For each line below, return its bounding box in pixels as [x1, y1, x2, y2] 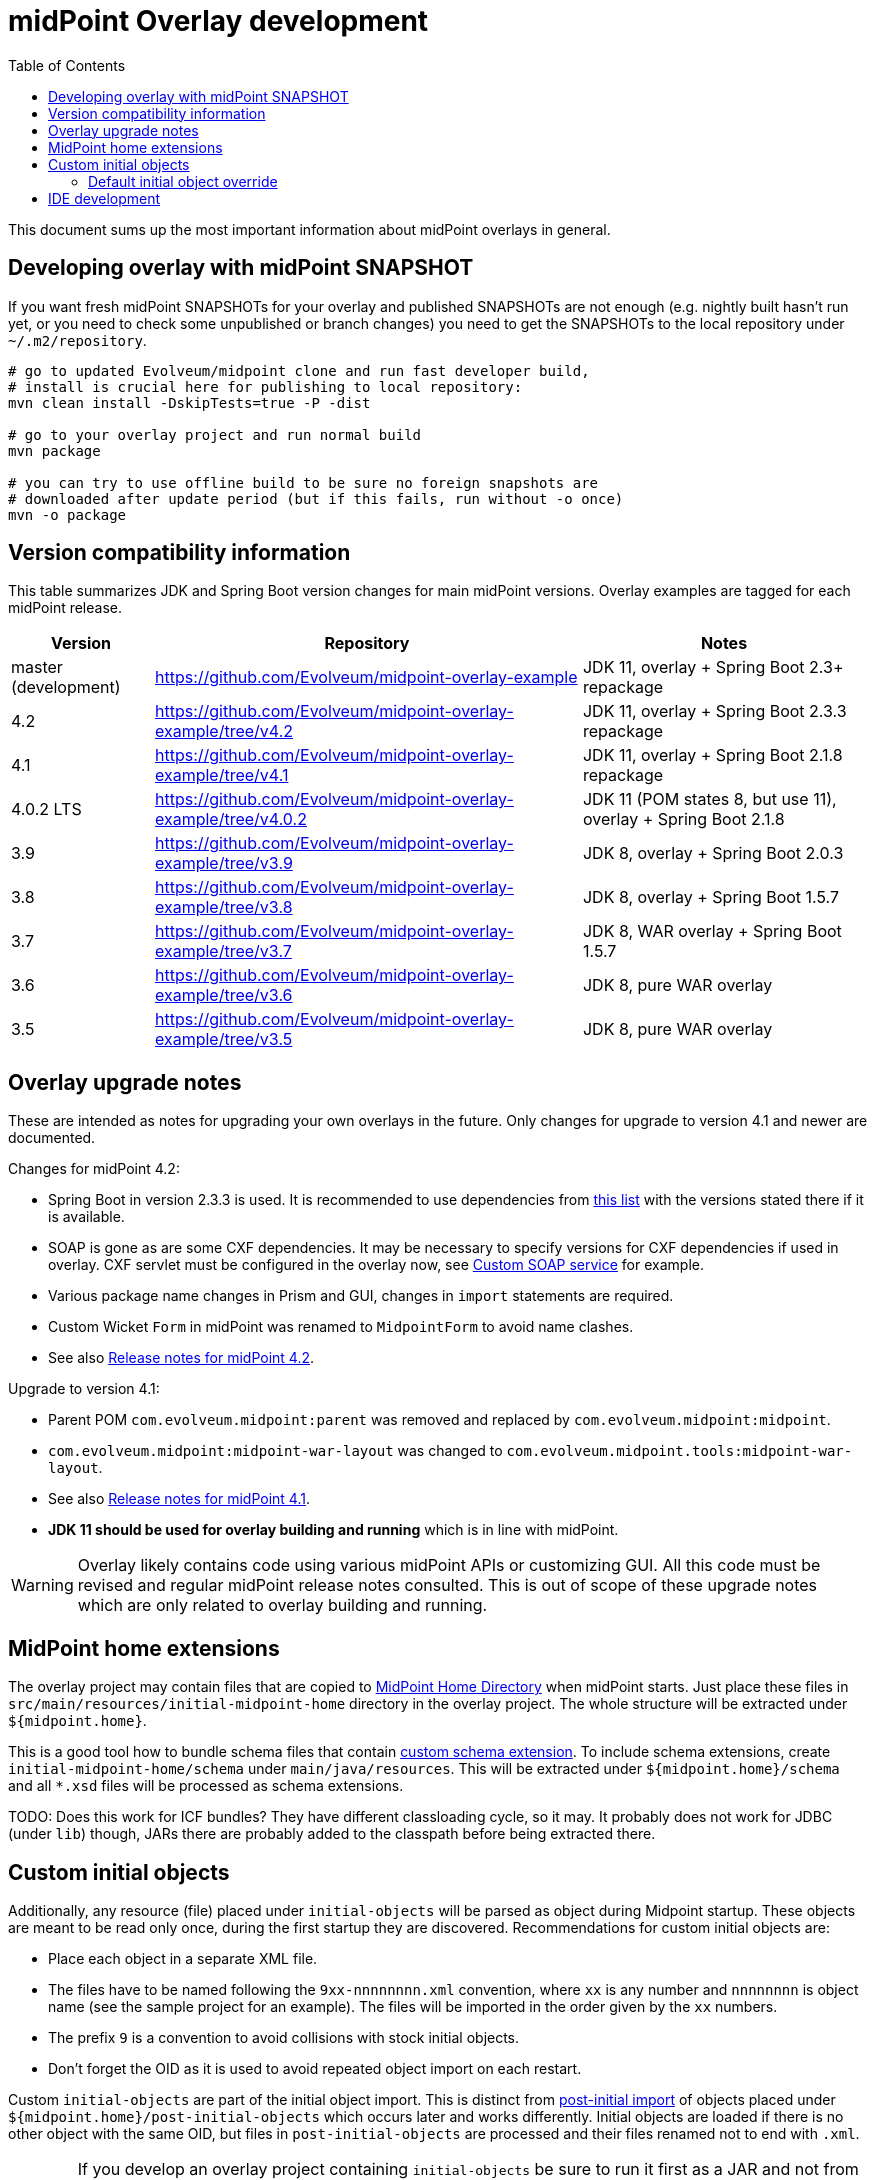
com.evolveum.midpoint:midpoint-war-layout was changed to [48, 1442, 503, 1460]
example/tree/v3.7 [154, 941, 292, 962]
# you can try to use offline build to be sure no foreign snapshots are [8, 474, 599, 491]
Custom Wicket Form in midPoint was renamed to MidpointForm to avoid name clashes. [48, 1318, 634, 1336]
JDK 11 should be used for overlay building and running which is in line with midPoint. [48, 1521, 619, 1539]
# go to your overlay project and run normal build [8, 426, 422, 443]
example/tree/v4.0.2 [154, 809, 307, 830]
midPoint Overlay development [8, 4, 429, 38]
